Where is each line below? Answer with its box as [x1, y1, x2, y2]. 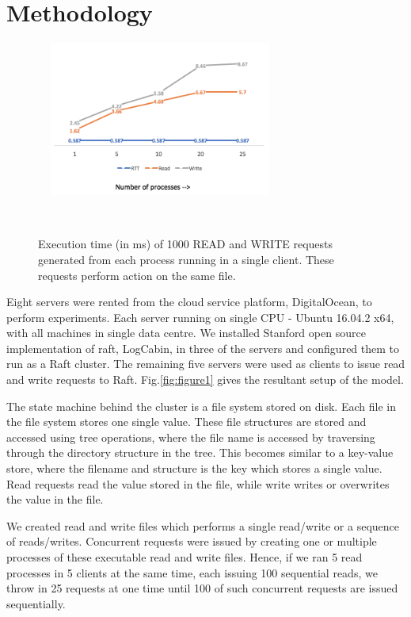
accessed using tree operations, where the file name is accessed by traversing [6, 428, 375, 445]
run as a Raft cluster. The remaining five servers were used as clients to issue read [6, 355, 405, 372]
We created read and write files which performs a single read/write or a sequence [6, 517, 400, 534]
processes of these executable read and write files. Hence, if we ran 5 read [6, 549, 363, 565]
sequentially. [6, 595, 66, 611]
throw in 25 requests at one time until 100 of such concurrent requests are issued [6, 580, 398, 596]
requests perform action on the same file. [38, 266, 236, 283]
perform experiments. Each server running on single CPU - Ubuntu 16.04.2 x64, [6, 308, 394, 325]
